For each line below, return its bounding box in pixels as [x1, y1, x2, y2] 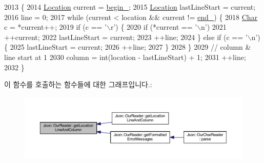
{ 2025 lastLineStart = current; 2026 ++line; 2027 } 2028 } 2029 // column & [4, 42, 251, 52]
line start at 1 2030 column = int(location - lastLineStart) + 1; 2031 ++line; [4, 51, 246, 62]
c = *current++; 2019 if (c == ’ [4, 22, 107, 32]
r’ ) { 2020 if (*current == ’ [110, 22, 197, 32]
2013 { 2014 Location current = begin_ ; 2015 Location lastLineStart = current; [4, 2, 256, 12]
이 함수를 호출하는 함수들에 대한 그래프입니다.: [4, 79, 152, 90]
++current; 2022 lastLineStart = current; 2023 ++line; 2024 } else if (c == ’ [4, 31, 248, 42]
